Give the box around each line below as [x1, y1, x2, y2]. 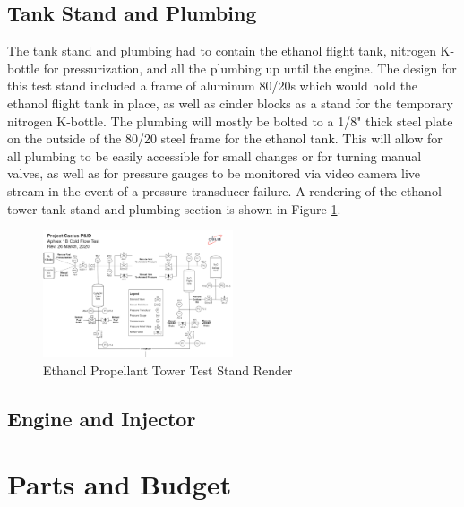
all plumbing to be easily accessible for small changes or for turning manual [7, 146, 422, 165]
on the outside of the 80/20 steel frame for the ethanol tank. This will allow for [7, 129, 443, 148]
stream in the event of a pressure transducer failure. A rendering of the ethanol [7, 181, 442, 200]
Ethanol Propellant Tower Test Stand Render [43, 360, 293, 379]
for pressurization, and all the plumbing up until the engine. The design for [43, 58, 457, 77]
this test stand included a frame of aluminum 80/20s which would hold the [7, 76, 418, 95]
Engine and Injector [7, 404, 196, 432]
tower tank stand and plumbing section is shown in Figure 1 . [7, 199, 341, 218]
